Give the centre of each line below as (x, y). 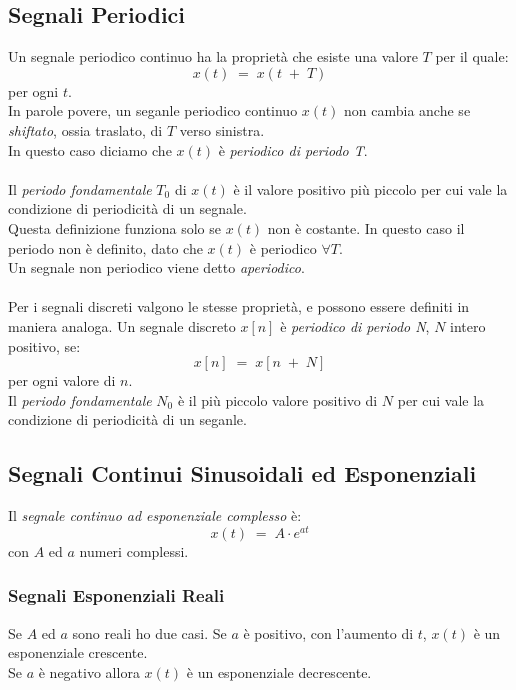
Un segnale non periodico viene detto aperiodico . (156, 267)
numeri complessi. (134, 550)
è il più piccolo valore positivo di (277, 399)
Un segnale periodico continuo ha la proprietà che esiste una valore (213, 56)
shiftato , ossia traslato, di (85, 129)
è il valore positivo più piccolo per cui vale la (370, 188)
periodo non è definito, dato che (105, 247)
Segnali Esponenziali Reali (116, 595)
